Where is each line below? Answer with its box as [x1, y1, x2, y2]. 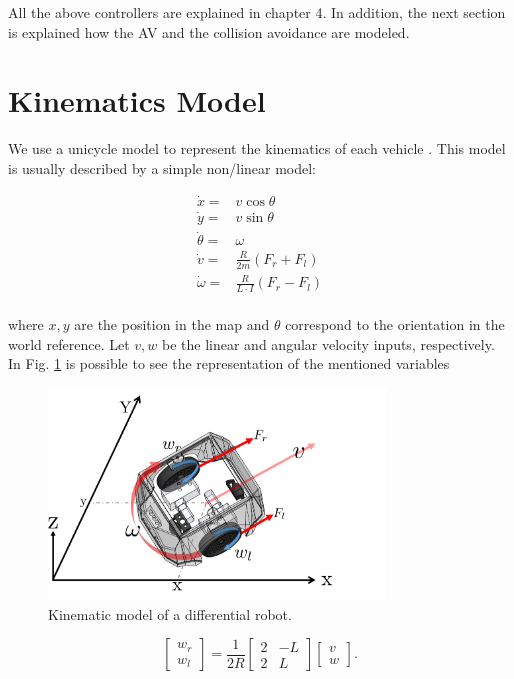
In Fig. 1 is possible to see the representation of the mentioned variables [8, 353, 450, 374]
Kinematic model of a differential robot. [48, 603, 292, 624]
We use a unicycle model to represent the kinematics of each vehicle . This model [8, 138, 506, 159]
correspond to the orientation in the [285, 314, 505, 335]
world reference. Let [8, 333, 130, 354]
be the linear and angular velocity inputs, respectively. [162, 333, 495, 354]
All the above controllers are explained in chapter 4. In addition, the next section [8, 2, 506, 22]
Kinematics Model [8, 80, 266, 121]
